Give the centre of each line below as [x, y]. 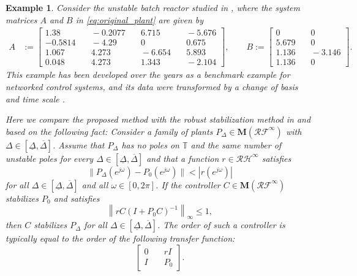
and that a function [183, 158]
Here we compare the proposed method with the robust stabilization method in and [158, 119]
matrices [21, 19]
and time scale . [35, 98]
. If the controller [188, 184]
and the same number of [236, 144]
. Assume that [79, 144]
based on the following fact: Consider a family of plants [109, 131]
